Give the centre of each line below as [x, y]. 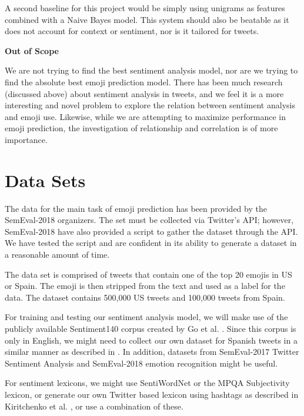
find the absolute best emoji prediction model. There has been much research [144, 81]
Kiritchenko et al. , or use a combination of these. [94, 406]
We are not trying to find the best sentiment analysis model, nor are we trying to [151, 70]
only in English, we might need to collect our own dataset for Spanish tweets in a [151, 340]
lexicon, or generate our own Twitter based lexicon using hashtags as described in [152, 394]
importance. [26, 139]
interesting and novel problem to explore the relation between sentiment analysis [150, 105]
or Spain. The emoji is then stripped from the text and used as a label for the [145, 286]
